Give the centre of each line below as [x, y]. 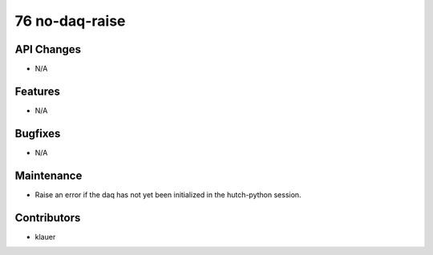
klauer [45, 237]
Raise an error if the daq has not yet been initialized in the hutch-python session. [168, 194]
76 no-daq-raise [70, 21]
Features [37, 91]
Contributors [48, 218]
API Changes [48, 49]
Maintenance [49, 175]
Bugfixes [38, 134]
